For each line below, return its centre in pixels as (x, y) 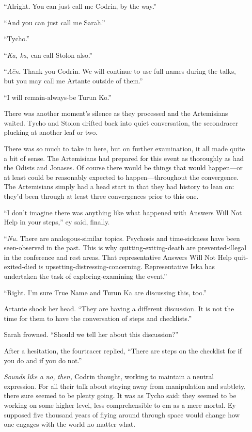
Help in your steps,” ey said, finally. (57, 222)
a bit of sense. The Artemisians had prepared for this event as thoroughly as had (124, 158)
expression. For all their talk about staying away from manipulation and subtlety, (125, 386)
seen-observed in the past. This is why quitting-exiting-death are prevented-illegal (125, 248)
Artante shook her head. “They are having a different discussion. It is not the (119, 309)
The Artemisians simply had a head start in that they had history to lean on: (119, 186)
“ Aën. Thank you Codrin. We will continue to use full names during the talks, (120, 71)
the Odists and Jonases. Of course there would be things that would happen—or (123, 168)
